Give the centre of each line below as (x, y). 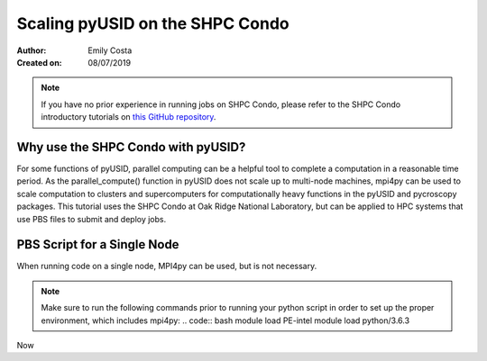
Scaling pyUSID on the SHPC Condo (153, 23)
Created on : (39, 62)
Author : (32, 50)
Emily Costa (110, 50)
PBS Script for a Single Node (98, 244)
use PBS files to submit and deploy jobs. (92, 219)
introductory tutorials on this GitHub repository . (129, 117)
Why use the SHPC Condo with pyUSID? (131, 147)
